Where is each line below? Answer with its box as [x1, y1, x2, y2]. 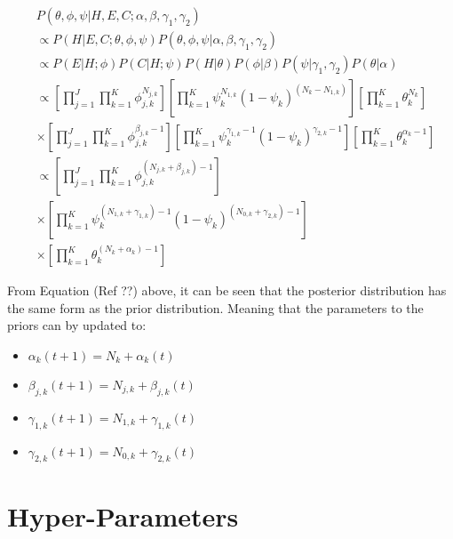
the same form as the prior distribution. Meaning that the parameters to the [7, 298, 424, 317]
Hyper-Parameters [7, 497, 239, 534]
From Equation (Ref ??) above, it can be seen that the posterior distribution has [7, 281, 447, 300]
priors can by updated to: [7, 316, 147, 334]
